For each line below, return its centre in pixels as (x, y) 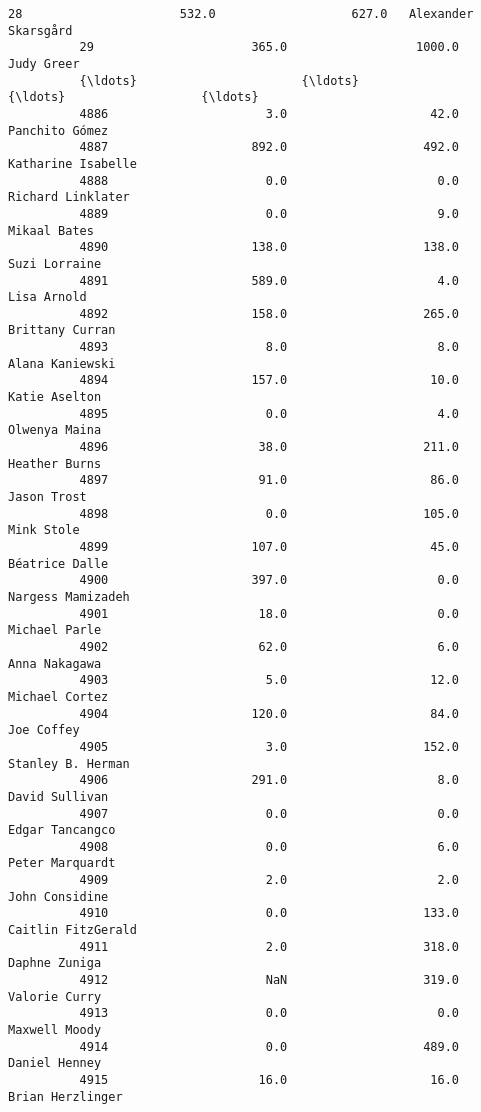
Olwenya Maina (55, 430)
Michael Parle (55, 630)
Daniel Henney (55, 1063)
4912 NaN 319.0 (269, 980)
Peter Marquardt (62, 863)
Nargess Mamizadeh (69, 596)
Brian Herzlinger (65, 1096)
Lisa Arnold (47, 297)
